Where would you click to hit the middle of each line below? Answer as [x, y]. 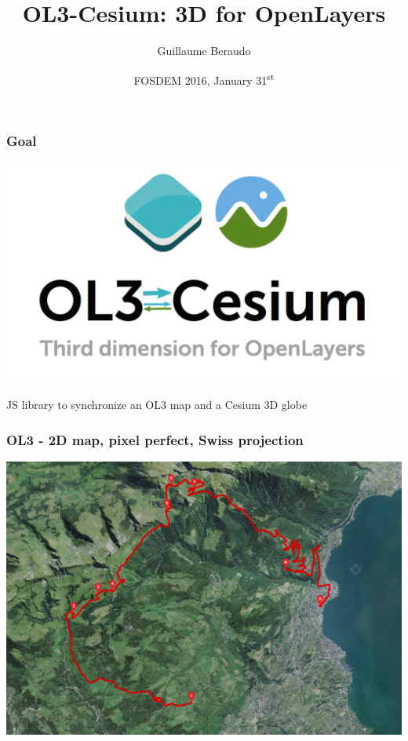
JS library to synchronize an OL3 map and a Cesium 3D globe [157, 405]
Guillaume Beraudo [204, 51]
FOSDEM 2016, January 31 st [204, 78]
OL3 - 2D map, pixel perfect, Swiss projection [155, 439]
